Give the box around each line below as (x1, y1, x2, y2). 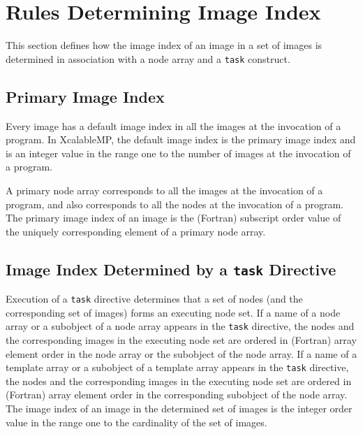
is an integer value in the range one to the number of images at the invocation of (6, 145, 351, 160)
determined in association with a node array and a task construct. (6, 51, 290, 66)
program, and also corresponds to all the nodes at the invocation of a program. (6, 196, 343, 211)
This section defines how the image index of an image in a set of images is (6, 38, 323, 52)
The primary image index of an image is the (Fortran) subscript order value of (6, 210, 341, 225)
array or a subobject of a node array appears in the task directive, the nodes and (6, 319, 355, 333)
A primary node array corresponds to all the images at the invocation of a (6, 182, 323, 197)
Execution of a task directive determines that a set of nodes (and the (6, 291, 303, 306)
